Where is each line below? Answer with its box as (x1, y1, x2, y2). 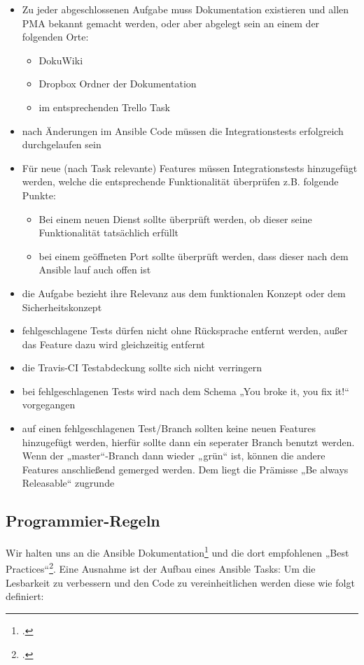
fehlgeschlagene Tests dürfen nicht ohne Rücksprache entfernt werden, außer (22, 323, 348, 338)
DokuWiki (38, 52, 83, 67)
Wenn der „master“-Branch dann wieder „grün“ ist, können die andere (22, 448, 325, 463)
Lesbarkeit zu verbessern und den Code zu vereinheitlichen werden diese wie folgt (6, 575, 355, 589)
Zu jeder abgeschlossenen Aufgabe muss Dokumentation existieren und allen (22, 2, 349, 16)
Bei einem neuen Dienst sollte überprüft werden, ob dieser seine (38, 211, 312, 226)
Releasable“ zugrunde (22, 475, 115, 490)
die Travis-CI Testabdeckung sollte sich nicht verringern (22, 360, 262, 375)
